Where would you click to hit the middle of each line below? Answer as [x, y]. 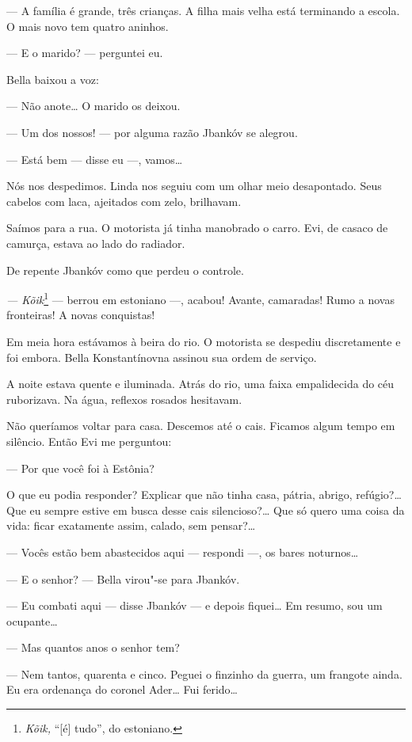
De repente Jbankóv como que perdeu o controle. [125, 270]
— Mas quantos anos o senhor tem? [93, 647]
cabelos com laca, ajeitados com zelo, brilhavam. [124, 201]
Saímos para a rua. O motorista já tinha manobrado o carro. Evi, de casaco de [197, 228]
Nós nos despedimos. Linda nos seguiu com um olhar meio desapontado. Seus [194, 186]
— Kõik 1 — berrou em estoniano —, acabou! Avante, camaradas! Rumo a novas [200, 298]
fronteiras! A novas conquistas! [81, 315]
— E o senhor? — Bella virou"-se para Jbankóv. [123, 578]
